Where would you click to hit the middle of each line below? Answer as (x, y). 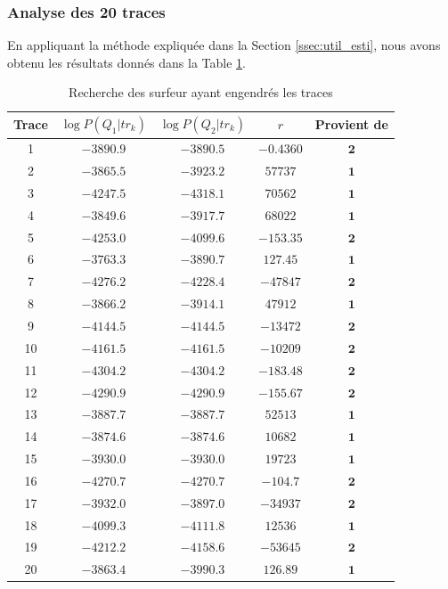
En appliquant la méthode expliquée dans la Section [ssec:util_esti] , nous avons (224, 45)
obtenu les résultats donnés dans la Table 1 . (126, 62)
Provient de (351, 124)
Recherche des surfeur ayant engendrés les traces (201, 92)
